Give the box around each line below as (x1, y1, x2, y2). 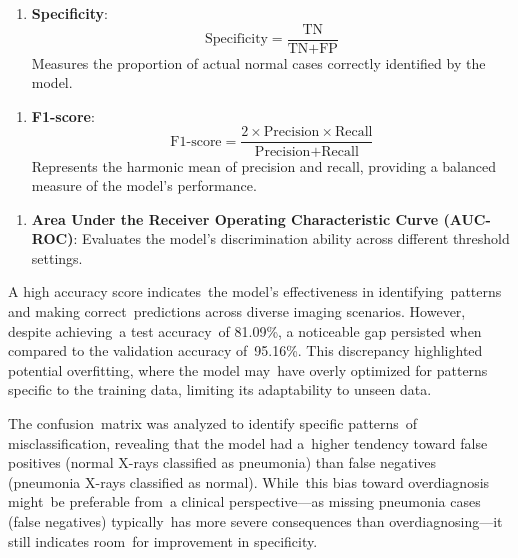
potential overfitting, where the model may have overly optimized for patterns (8, 359, 488, 380)
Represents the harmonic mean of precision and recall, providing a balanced (31, 155, 496, 176)
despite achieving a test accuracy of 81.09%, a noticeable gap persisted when (8, 320, 482, 341)
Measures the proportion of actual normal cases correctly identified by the (31, 52, 486, 73)
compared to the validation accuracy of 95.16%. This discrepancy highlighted (8, 340, 483, 361)
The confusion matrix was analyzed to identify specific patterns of (8, 413, 418, 434)
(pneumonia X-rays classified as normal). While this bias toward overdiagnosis (8, 471, 490, 492)
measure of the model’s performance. (31, 175, 257, 196)
